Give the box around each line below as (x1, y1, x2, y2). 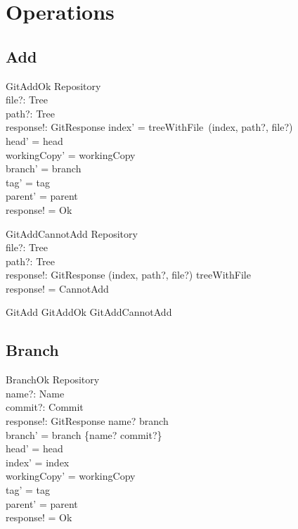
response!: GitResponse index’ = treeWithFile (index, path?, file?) (6, 120, 293, 134)
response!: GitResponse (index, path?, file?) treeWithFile (6, 267, 251, 282)
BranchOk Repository (6, 372, 100, 387)
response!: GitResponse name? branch (6, 414, 169, 428)
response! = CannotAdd (6, 281, 109, 295)
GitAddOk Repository (6, 78, 101, 93)
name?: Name (6, 385, 65, 400)
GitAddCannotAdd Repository (6, 226, 138, 241)
